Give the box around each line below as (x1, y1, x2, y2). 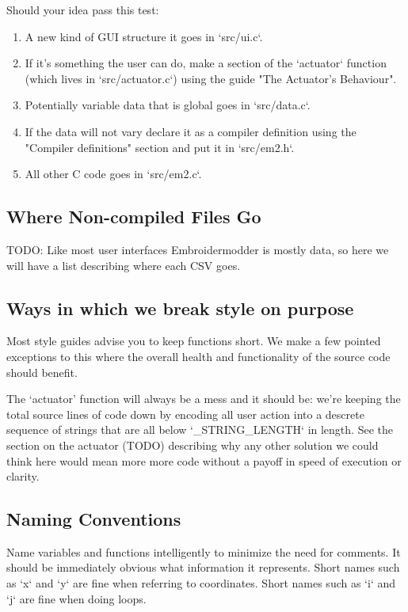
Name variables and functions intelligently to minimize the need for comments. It (6, 543, 401, 560)
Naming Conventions (6, 507, 181, 531)
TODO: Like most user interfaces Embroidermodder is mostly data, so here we (6, 241, 389, 257)
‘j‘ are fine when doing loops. (6, 590, 147, 606)
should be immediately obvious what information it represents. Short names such (6, 559, 400, 576)
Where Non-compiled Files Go (6, 204, 261, 229)
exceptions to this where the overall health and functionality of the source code (6, 348, 391, 364)
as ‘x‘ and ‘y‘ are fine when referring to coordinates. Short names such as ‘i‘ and (6, 575, 396, 591)
